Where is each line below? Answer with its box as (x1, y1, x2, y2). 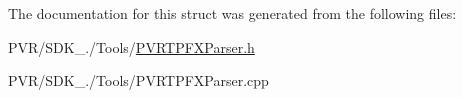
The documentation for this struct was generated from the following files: (8, 3, 457, 23)
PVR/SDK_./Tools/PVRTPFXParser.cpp (8, 70, 269, 91)
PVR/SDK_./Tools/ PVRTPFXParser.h (8, 36, 255, 57)
